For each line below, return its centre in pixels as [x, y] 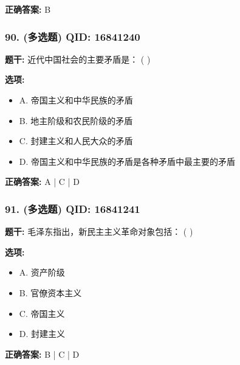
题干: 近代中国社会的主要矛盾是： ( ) [78, 59]
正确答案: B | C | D [42, 354]
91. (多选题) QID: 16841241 [73, 208]
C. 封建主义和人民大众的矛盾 [76, 141]
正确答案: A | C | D [42, 182]
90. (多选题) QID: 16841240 [73, 36]
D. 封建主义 [42, 334]
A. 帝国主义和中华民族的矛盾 [76, 100]
